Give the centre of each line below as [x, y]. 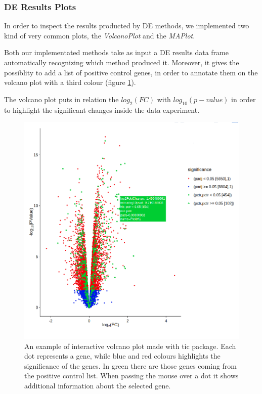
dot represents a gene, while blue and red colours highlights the [122, 356]
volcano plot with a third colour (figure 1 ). [70, 82]
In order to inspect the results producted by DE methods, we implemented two [127, 26]
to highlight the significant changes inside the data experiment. [102, 110]
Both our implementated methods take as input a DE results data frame [116, 52]
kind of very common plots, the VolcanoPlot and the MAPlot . [100, 35]
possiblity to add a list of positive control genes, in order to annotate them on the [131, 72]
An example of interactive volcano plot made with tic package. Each [130, 346]
